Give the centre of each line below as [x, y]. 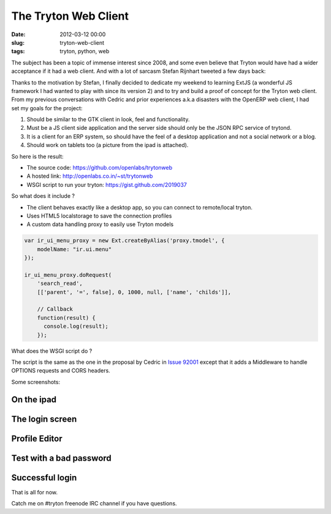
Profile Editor [37, 438]
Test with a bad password [61, 458]
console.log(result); [76, 327]
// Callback [55, 309]
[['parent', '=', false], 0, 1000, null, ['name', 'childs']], [134, 292]
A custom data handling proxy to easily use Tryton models [100, 224]
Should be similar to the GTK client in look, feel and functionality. [108, 119]
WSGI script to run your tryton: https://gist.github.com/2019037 [107, 184]
